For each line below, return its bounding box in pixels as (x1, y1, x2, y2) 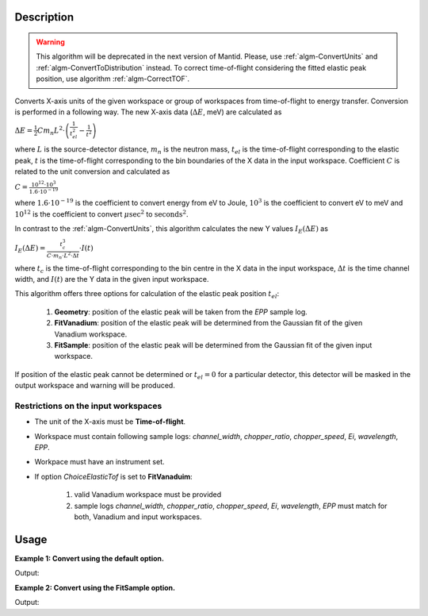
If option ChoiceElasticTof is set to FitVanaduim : (34, 472, 193, 481)
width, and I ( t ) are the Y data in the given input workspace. (14, 275, 209, 284)
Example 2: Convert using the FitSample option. (14, 583, 176, 592)
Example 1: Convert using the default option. (14, 553, 164, 563)
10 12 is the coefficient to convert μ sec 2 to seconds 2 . (14, 209, 189, 218)
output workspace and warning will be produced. (14, 381, 176, 391)
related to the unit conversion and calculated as (14, 167, 170, 176)
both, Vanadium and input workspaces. (74, 512, 202, 522)
